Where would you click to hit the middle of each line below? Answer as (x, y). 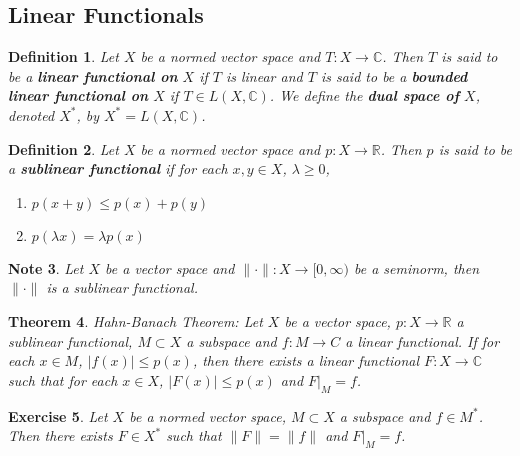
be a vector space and (170, 267)
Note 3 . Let (46, 267)
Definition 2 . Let (63, 148)
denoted (31, 114)
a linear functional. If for (422, 340)
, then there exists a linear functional (306, 360)
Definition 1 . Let (63, 56)
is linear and (264, 75)
